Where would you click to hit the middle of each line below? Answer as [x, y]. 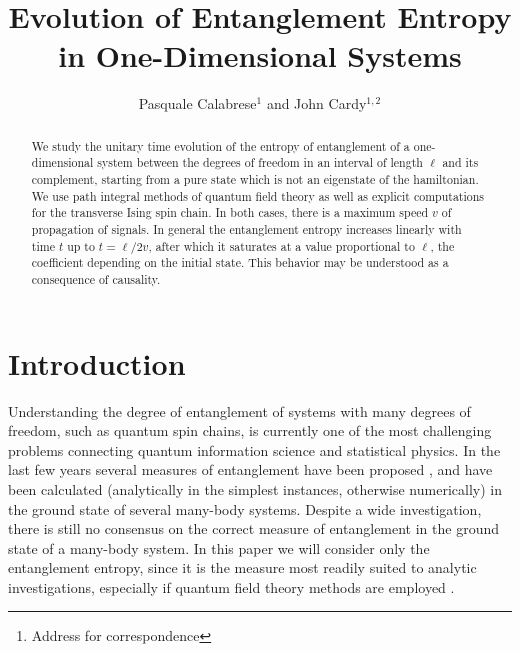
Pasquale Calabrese [197, 103]
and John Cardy [316, 103]
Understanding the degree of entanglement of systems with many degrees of [239, 410]
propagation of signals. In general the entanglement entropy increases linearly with [246, 228]
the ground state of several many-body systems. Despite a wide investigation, [245, 508]
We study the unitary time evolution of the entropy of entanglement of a [220, 145]
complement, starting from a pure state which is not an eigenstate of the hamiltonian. [255, 179]
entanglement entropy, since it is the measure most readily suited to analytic [242, 567]
